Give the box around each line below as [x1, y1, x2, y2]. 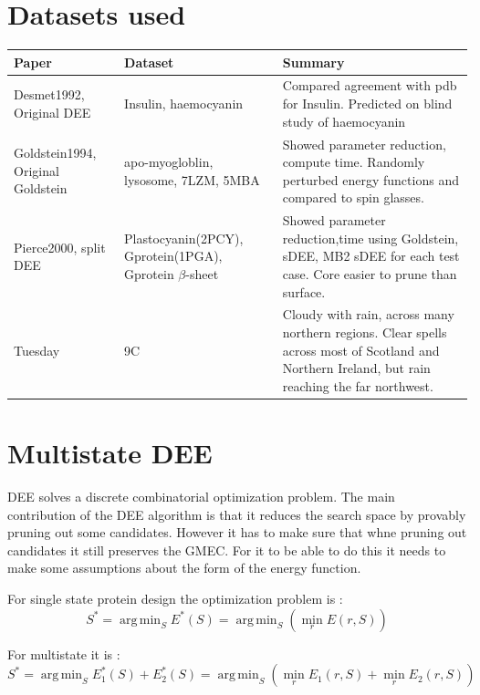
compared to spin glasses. [282, 188, 424, 207]
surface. [282, 282, 326, 301]
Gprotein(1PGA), [124, 246, 223, 265]
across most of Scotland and [282, 340, 440, 359]
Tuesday [14, 340, 60, 359]
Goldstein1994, [14, 143, 97, 162]
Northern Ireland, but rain [282, 358, 431, 378]
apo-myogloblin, [124, 152, 214, 171]
